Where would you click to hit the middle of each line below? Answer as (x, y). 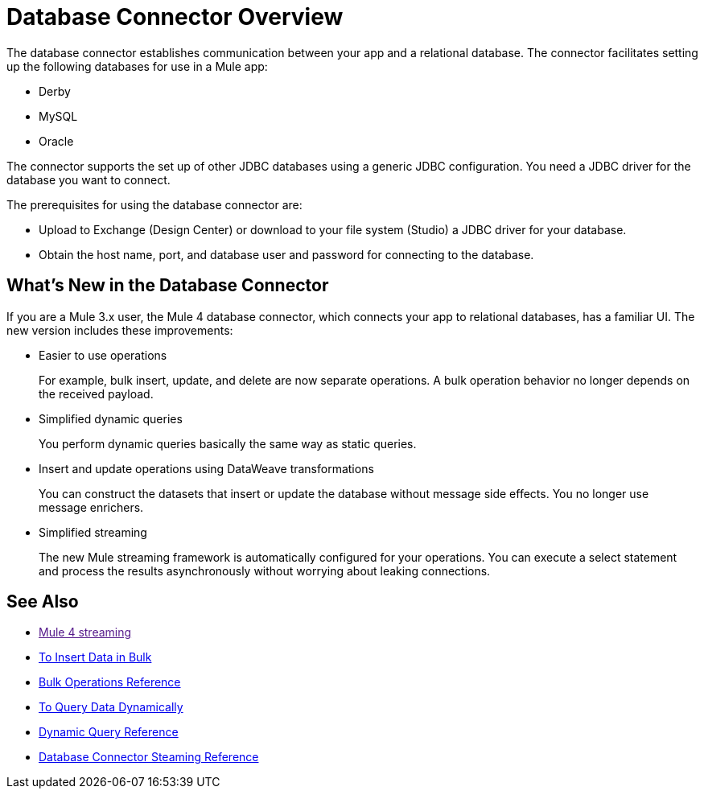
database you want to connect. (89, 179)
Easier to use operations (103, 355)
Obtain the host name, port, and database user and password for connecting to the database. (286, 254)
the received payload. (96, 393)
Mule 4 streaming (85, 632)
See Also (43, 602)
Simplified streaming (93, 532)
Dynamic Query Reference (109, 732)
